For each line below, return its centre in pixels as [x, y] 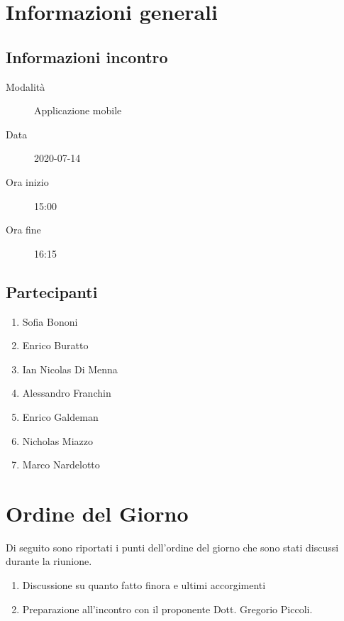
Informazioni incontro [87, 56]
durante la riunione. [49, 561]
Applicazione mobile [78, 110]
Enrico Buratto [55, 345]
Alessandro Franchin [67, 393]
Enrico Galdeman [60, 416]
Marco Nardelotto [61, 465]
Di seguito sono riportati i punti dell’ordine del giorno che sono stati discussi [172, 547]
